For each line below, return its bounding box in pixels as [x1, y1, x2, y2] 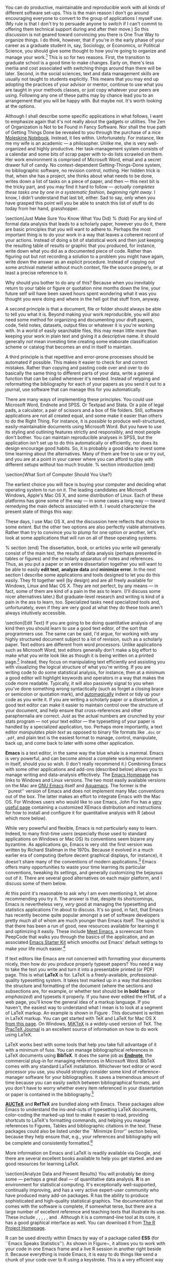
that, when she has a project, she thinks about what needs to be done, [5, 172, 153, 179]
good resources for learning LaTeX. [5, 1161, 80, 1167]
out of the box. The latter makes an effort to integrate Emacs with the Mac [5, 793, 161, 800]
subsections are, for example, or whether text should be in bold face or [5, 988, 156, 994]
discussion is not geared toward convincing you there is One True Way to [5, 32, 159, 37]
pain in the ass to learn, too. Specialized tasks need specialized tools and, [5, 599, 161, 605]
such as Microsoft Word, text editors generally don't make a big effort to [5, 647, 157, 653]
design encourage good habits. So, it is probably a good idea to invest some [5, 445, 166, 451]
